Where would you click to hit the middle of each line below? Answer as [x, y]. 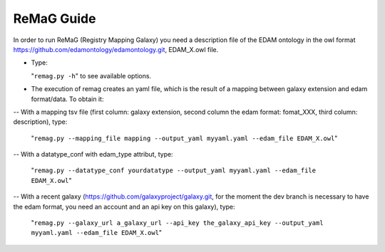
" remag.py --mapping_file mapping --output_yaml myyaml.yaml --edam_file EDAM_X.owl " [184, 138]
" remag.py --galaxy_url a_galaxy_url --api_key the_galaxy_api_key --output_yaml [177, 223]
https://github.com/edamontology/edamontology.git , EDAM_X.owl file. [116, 49]
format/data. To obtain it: [67, 99]
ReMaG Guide [55, 19]
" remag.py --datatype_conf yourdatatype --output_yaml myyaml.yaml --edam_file [174, 170]
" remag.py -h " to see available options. [91, 75]
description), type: [40, 122]
